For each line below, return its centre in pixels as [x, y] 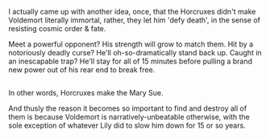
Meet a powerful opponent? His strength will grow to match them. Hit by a [131, 44]
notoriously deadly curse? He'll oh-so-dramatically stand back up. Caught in [135, 53]
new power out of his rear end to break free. [82, 70]
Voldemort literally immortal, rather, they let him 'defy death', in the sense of [134, 20]
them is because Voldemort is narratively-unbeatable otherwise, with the [129, 117]
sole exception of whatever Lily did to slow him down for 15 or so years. [127, 126]
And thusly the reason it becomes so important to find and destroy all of [128, 108]
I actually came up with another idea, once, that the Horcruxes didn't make [132, 12]
